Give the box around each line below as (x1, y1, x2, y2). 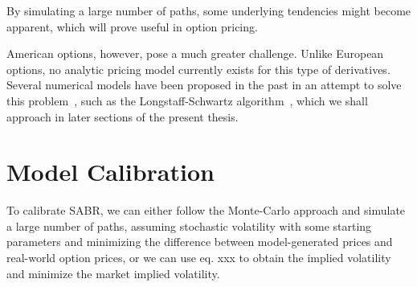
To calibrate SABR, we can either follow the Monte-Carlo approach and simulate (6, 202, 406, 219)
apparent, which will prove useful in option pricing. (6, 18, 258, 35)
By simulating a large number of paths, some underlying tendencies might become (6, 2, 411, 18)
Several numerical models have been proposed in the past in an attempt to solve (6, 76, 402, 93)
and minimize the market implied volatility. (6, 264, 220, 281)
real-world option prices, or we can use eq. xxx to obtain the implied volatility (6, 249, 391, 266)
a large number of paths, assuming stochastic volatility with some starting (6, 217, 372, 234)
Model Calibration (6, 155, 215, 188)
